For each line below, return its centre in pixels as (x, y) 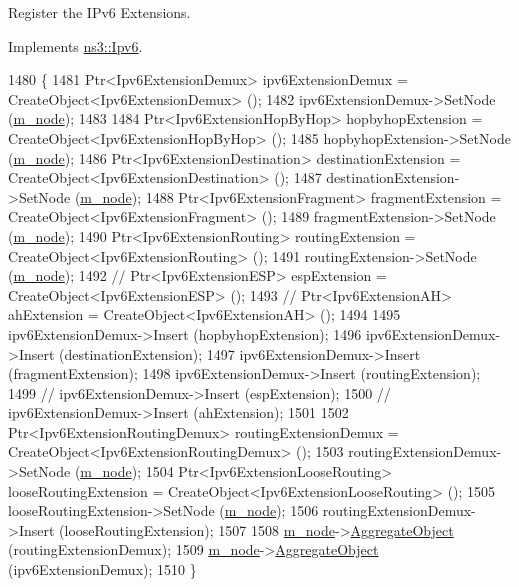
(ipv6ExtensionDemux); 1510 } (102, 569)
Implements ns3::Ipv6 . (75, 45)
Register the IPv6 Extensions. (99, 12)
